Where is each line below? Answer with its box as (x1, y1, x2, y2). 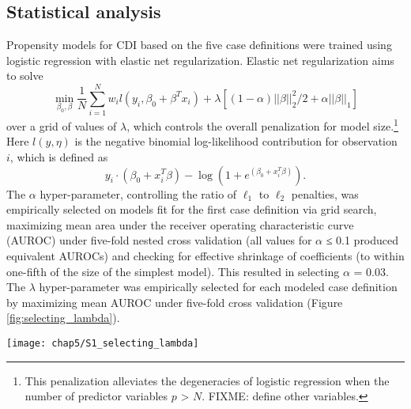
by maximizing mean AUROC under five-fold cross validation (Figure (6, 293, 343, 310)
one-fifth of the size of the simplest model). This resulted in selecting (6, 263, 340, 279)
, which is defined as (9, 148, 108, 165)
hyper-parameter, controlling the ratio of (40, 185, 237, 202)
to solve (6, 67, 43, 84)
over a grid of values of (6, 117, 117, 134)
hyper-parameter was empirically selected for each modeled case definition (39, 278, 398, 295)
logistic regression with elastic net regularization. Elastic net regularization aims (6, 51, 394, 68)
